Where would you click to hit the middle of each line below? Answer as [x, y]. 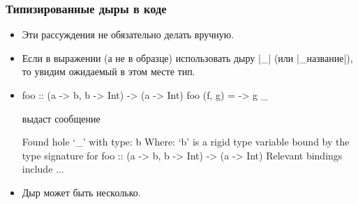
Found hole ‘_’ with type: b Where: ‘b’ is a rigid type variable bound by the [186, 142]
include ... [43, 169]
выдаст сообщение [61, 118]
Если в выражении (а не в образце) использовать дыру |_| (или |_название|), [187, 57]
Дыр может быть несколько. [81, 192]
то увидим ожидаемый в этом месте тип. [109, 71]
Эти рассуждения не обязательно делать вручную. [128, 34]
